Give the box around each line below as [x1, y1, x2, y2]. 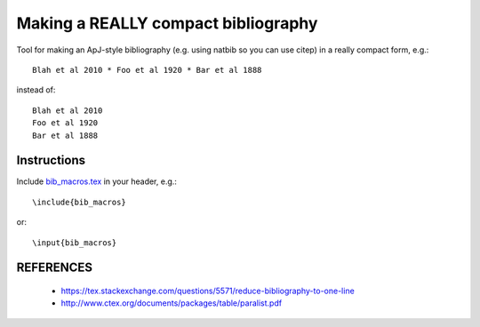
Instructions [16, 153, 86, 168]
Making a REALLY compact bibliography [16, 13, 318, 33]
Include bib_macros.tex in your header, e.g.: [16, 176, 178, 187]
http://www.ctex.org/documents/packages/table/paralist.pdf [60, 298, 283, 308]
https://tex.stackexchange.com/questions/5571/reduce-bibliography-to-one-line [60, 285, 355, 296]
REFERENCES [16, 260, 93, 275]
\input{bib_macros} [32, 237, 117, 248]
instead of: [16, 84, 56, 95]
